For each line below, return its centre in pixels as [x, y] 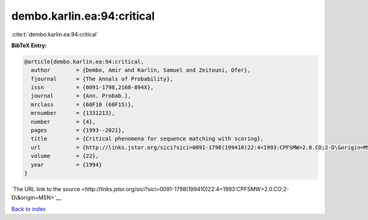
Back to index [29, 209]
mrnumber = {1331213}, [73, 113]
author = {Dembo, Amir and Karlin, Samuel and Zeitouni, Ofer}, [141, 70]
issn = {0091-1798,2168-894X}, [92, 88]
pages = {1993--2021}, [78, 131]
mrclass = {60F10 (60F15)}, [83, 104]
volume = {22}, [65, 156]
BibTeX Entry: [29, 45]
